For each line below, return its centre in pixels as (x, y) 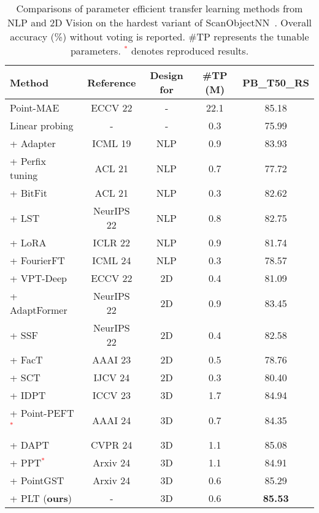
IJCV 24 (112, 377)
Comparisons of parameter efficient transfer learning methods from (159, 8)
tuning (24, 175)
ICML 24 (112, 260)
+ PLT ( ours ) (41, 498)
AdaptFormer (39, 310)
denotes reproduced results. (190, 51)
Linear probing (42, 125)
